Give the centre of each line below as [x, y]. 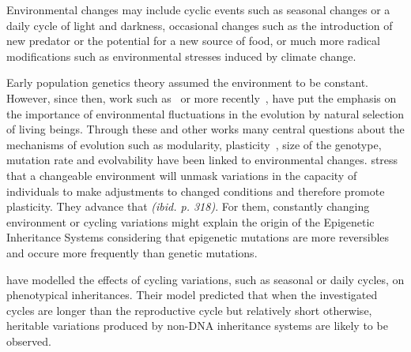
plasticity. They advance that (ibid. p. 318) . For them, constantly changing [188, 206]
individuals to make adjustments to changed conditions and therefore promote [196, 191]
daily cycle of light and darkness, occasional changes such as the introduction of [200, 25]
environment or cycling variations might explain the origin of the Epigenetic [190, 221]
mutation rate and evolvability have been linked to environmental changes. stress [202, 160]
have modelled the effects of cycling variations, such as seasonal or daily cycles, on [205, 279]
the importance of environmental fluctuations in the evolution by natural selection [205, 113]
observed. [29, 341]
